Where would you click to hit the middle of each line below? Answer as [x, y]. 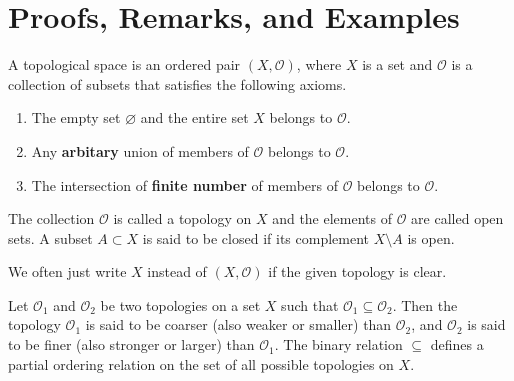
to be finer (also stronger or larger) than [131, 344]
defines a [457, 344]
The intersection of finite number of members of [184, 184]
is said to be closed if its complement [256, 237]
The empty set [76, 117]
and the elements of [332, 218]
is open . [431, 237]
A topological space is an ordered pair [124, 64]
